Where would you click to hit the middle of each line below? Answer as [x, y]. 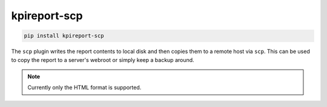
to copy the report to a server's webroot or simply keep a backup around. [103, 60]
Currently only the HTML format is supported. [84, 88]
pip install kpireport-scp [64, 36]
